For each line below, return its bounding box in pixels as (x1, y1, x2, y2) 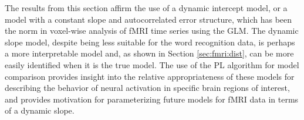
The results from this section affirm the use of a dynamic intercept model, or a (5, 2, 288, 13)
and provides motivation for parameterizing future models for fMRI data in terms (5, 93, 299, 105)
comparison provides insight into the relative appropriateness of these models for (5, 70, 295, 82)
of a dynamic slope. (5, 104, 75, 117)
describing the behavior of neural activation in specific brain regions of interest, (5, 82, 290, 94)
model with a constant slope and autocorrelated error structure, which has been (5, 13, 292, 25)
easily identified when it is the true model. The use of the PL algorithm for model (5, 58, 299, 70)
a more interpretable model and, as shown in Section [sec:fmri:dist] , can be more (5, 47, 294, 59)
